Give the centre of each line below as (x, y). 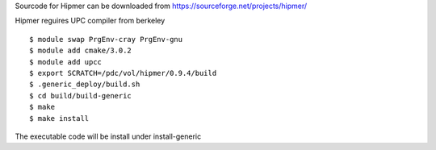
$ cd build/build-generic (81, 96)
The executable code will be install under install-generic (108, 136)
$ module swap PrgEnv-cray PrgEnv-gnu (106, 39)
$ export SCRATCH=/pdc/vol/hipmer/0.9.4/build (123, 73)
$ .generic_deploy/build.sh (85, 84)
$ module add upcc (66, 62)
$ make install (59, 118)
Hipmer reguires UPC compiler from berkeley (90, 21)
